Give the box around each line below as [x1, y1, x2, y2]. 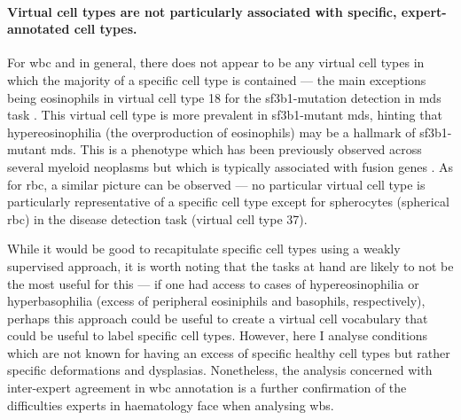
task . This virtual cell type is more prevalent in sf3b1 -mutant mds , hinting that [7, 105, 442, 124]
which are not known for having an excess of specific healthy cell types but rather [7, 343, 450, 362]
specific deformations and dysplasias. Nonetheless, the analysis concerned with [7, 361, 433, 379]
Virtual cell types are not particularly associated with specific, [7, 2, 397, 20]
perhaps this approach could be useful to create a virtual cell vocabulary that [7, 308, 428, 327]
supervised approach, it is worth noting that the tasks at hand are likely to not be [7, 256, 454, 275]
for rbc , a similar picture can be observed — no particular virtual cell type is [7, 175, 426, 193]
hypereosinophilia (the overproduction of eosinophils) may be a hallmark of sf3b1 [7, 122, 448, 141]
